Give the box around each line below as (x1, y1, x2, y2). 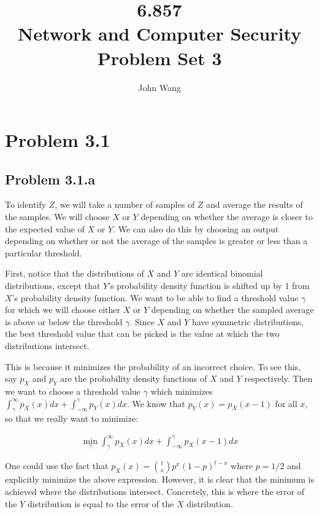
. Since (129, 315, 155, 328)
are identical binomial (181, 267, 263, 280)
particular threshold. (5, 246, 82, 259)
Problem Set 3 (97, 45, 222, 70)
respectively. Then (244, 372, 313, 385)
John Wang (138, 81, 181, 93)
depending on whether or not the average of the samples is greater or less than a (5, 234, 308, 247)
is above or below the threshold (5, 315, 123, 328)
